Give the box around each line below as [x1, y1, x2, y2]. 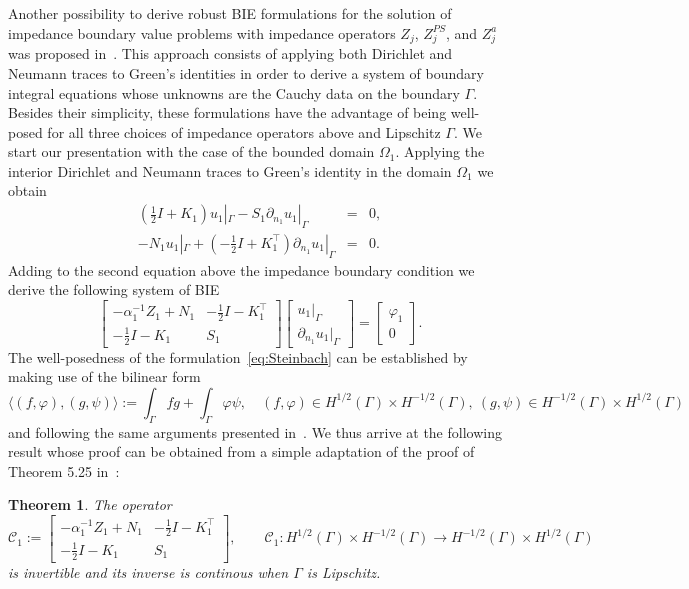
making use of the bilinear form [8, 366, 201, 387]
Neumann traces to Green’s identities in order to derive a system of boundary [8, 62, 484, 83]
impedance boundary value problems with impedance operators [8, 22, 396, 43]
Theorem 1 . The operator [8, 494, 172, 515]
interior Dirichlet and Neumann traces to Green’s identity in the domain [8, 160, 452, 181]
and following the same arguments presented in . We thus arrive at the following [8, 421, 502, 442]
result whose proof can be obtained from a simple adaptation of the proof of [8, 441, 475, 462]
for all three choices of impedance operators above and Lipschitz [47, 121, 441, 142]
